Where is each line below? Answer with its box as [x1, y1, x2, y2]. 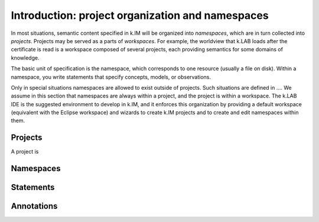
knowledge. [11, 54, 40, 61]
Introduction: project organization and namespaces [11, 9, 269, 22]
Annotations [11, 201, 58, 211]
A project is [11, 148, 39, 155]
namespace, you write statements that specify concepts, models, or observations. [11, 73, 211, 80]
